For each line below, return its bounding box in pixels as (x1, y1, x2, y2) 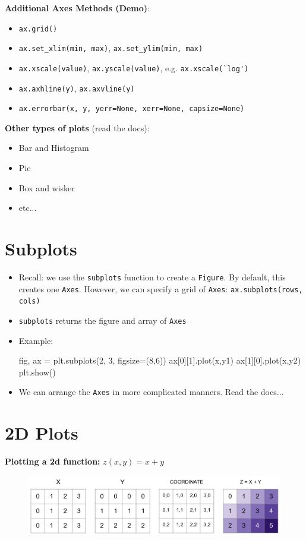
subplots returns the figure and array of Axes (18, 314, 187, 326)
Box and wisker (18, 181, 75, 194)
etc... (18, 201, 37, 214)
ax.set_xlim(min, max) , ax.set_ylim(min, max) (18, 42, 203, 54)
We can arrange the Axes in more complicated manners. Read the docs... (18, 386, 284, 398)
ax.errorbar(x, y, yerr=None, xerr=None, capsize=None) (18, 105, 245, 113)
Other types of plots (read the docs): (5, 121, 150, 134)
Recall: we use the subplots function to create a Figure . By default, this (18, 270, 286, 283)
